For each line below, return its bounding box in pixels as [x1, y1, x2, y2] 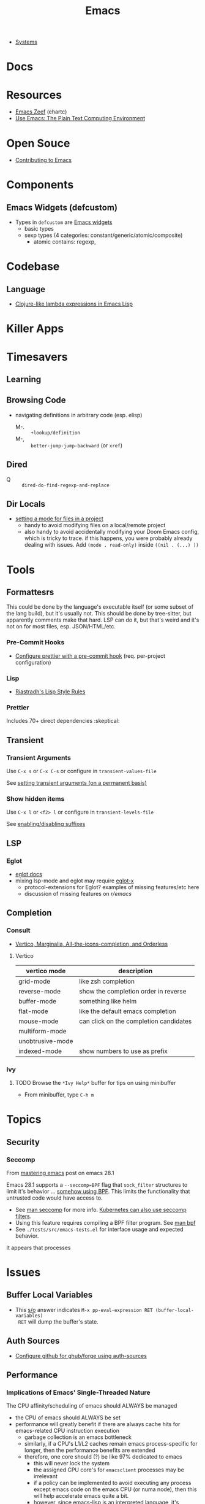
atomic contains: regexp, [33, 238, 96, 245]
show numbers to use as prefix [79, 1047, 168, 1055]
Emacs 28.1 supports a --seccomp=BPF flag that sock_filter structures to [6, 1181, 188, 1188]
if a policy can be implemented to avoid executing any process [33, 1479, 192, 1487]
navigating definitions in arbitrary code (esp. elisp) [15, 411, 143, 418]
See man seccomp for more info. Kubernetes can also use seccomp [15, 1206, 187, 1213]
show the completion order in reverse [79, 987, 187, 995]
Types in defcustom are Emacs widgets [15, 218, 113, 226]
